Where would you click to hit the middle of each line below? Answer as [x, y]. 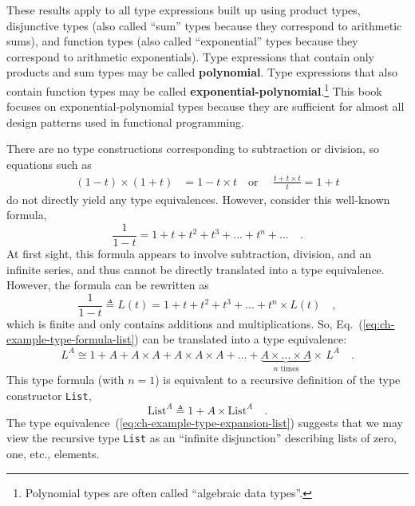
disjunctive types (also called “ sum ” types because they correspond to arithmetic [204, 25]
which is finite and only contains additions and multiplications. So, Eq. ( [185, 323]
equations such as [49, 164]
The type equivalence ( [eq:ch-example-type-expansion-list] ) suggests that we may [205, 422]
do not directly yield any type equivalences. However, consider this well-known [198, 199]
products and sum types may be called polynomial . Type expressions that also [202, 72]
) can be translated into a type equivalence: [241, 339]
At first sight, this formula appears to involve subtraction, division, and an [189, 254]
